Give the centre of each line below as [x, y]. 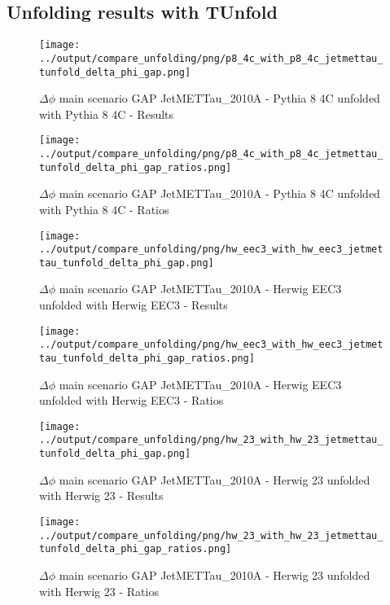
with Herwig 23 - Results [101, 495]
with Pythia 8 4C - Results [107, 114]
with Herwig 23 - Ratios [99, 591]
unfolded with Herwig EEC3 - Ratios [131, 400]
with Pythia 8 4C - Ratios [104, 209]
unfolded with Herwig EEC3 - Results [134, 305]
